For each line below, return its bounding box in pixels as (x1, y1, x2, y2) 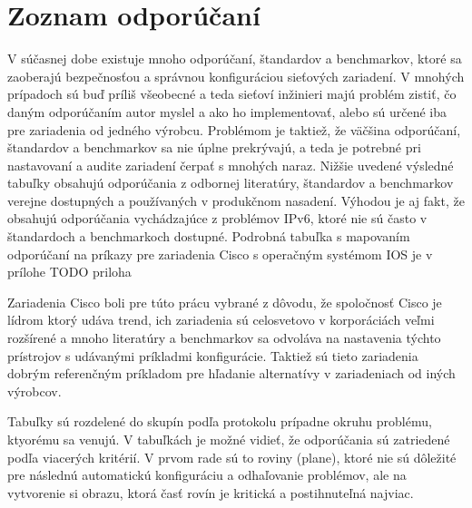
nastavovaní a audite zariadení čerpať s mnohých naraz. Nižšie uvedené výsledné (7, 155, 454, 174)
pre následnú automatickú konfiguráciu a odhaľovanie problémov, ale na (7, 465, 407, 484)
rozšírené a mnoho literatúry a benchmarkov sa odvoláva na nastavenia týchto (7, 328, 441, 347)
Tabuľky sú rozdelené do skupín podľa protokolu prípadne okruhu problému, (7, 412, 432, 431)
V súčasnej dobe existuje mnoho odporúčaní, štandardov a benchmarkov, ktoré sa (7, 49, 462, 68)
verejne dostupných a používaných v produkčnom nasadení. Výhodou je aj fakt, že (7, 190, 465, 210)
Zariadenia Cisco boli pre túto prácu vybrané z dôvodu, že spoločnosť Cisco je (7, 292, 442, 311)
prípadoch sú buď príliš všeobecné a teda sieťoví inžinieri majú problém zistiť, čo (7, 84, 457, 103)
